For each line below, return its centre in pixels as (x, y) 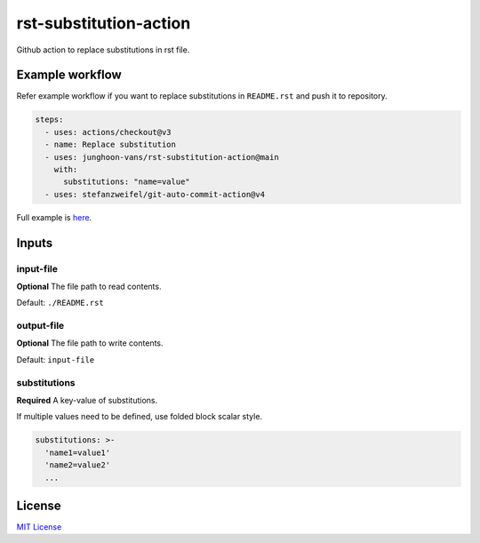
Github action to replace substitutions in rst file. (103, 50)
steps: (49, 120)
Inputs (35, 243)
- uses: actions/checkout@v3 (108, 132)
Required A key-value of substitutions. (87, 400)
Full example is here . (54, 217)
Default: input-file (56, 359)
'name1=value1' (78, 452)
